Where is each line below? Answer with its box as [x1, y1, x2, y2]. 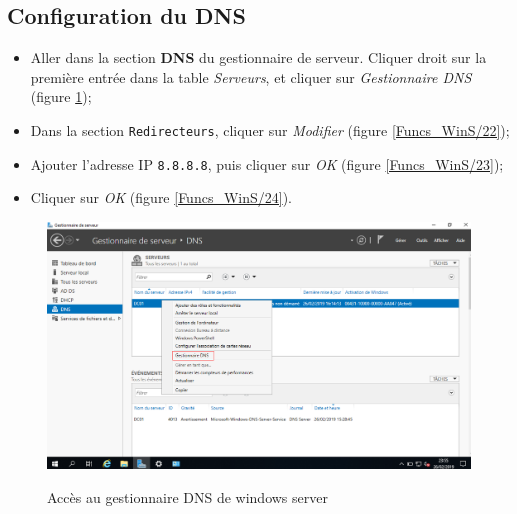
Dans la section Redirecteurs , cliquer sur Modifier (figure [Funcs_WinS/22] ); [30, 119, 510, 140]
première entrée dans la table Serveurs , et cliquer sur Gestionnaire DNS [30, 66, 472, 87]
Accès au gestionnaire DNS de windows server [47, 486, 328, 507]
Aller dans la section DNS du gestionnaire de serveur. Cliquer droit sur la [30, 47, 487, 68]
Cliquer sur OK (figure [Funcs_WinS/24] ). [30, 187, 293, 208]
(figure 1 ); [30, 86, 92, 107]
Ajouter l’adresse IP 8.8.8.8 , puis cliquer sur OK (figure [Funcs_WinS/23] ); [30, 153, 504, 174]
